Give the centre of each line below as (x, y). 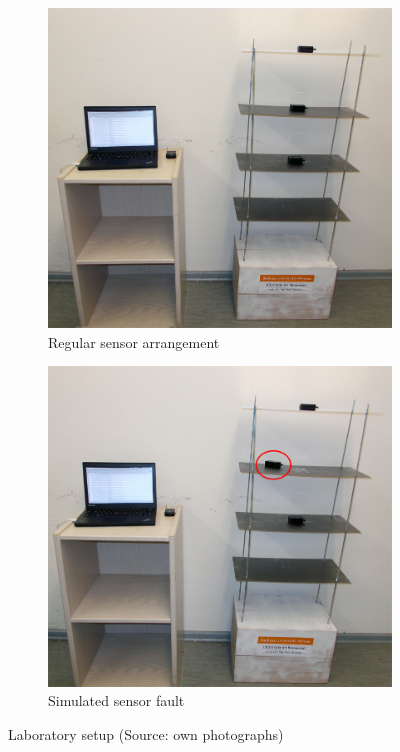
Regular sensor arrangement (134, 341)
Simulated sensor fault (116, 700)
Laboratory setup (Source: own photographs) (146, 733)
